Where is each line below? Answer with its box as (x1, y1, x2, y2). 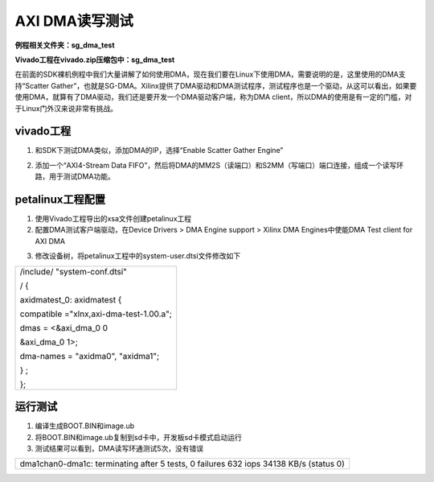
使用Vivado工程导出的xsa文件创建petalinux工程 (35, 214, 192, 224)
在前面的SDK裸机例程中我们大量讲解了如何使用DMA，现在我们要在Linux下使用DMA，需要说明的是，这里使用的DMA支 (14, 69, 406, 80)
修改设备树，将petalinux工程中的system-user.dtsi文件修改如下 (35, 251, 241, 261)
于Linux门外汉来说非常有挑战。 (14, 103, 118, 113)
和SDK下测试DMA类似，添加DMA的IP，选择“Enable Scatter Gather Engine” (35, 146, 284, 155)
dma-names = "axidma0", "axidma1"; (19, 350, 160, 361)
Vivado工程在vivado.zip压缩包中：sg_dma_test (14, 55, 175, 64)
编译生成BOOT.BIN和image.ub (35, 421, 135, 431)
